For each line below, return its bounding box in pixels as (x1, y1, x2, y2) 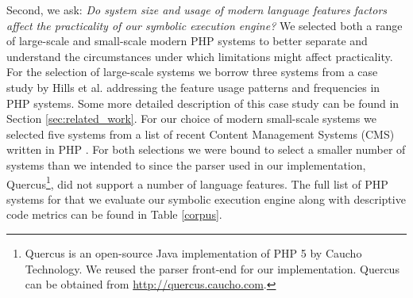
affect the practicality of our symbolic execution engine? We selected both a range (6, 17, 403, 33)
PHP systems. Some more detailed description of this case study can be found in (6, 94, 399, 111)
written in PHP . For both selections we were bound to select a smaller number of (6, 141, 406, 158)
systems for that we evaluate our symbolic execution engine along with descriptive (6, 190, 406, 207)
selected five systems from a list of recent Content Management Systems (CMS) (6, 125, 395, 142)
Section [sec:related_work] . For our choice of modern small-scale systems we (6, 110, 376, 127)
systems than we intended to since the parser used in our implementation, (6, 156, 366, 173)
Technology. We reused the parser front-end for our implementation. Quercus (25, 260, 399, 277)
